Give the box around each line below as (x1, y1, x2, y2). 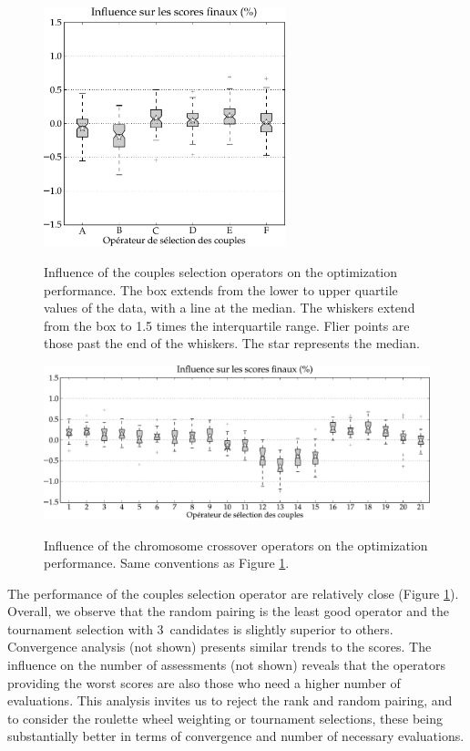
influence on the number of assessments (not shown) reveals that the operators (7, 655, 446, 674)
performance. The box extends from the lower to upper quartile (44, 280, 398, 299)
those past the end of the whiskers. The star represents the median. (44, 334, 420, 353)
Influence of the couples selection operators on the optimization (44, 262, 398, 282)
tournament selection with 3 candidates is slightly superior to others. (7, 619, 393, 638)
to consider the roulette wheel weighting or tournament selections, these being (7, 708, 443, 727)
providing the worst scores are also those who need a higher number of (7, 673, 401, 692)
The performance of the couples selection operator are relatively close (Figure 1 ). (7, 583, 459, 602)
